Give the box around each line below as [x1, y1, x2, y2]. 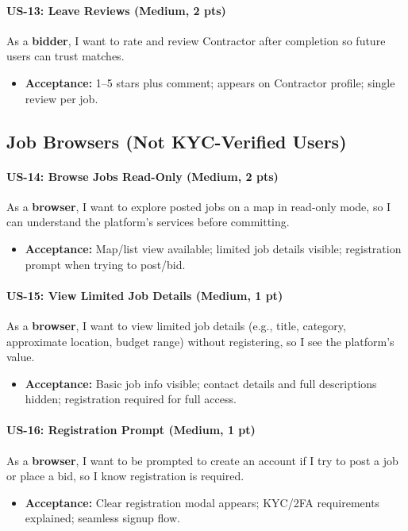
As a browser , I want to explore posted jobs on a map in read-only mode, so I [6, 198, 391, 214]
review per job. [25, 90, 98, 106]
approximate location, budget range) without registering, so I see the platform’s [6, 333, 395, 349]
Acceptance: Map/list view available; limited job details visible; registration [25, 240, 402, 256]
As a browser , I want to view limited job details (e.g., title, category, [6, 317, 346, 333]
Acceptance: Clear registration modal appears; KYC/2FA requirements [25, 494, 380, 510]
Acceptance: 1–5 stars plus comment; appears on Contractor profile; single [25, 74, 395, 90]
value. [6, 348, 35, 365]
